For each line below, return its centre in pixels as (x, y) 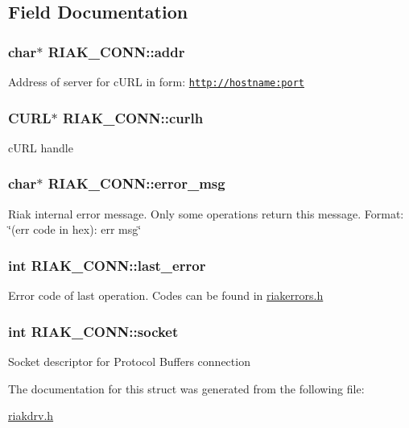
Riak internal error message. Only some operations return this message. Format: (206, 213)
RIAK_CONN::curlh (133, 117)
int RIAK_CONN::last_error (107, 265)
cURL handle (41, 147)
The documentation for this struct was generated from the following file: (186, 388)
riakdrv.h (31, 416)
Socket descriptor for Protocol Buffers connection (129, 361)
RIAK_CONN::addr (116, 51)
